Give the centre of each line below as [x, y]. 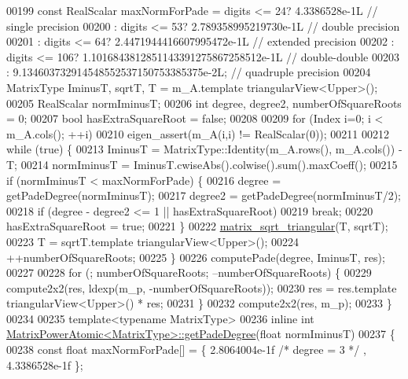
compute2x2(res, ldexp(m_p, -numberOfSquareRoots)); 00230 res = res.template [202, 287]
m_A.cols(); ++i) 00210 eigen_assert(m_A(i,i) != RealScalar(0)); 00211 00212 [198, 133]
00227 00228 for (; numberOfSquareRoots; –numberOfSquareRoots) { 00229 [189, 272]
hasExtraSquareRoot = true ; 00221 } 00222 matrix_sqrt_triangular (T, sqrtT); [197, 226]
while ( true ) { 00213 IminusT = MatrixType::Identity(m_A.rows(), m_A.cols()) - [204, 149]
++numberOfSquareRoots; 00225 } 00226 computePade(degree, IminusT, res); [196, 257]
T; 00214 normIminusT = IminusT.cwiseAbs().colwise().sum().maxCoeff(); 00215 [202, 164]
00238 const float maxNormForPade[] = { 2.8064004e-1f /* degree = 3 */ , [186, 350]
